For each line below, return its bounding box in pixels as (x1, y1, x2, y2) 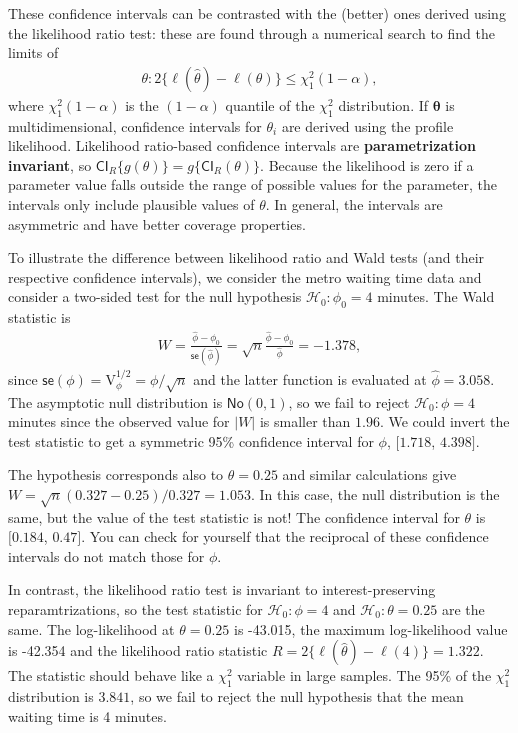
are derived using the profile (281, 115, 454, 136)
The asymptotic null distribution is (8, 391, 223, 412)
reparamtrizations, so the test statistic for (8, 599, 263, 620)
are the (441, 599, 485, 620)
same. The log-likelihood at (8, 618, 175, 639)
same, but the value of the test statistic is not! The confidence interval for (8, 506, 460, 527)
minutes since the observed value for (8, 411, 230, 432)
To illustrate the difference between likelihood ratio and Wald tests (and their (8, 247, 485, 268)
